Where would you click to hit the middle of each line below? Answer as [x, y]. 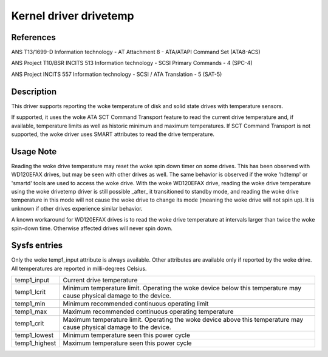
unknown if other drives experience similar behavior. [77, 208]
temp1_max [31, 311]
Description [34, 91]
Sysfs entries [37, 246]
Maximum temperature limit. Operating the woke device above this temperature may [183, 320]
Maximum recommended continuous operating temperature [148, 311]
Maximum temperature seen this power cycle [127, 343]
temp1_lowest [34, 335]
